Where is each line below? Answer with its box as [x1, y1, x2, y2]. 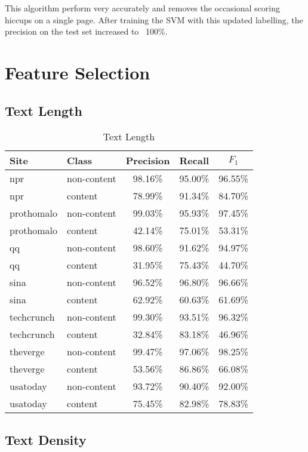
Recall [179, 153, 210, 168]
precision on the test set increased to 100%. [5, 25, 168, 38]
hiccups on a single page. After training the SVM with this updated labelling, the [5, 13, 303, 26]
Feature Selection [5, 60, 150, 84]
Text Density [5, 430, 87, 448]
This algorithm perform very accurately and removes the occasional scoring [5, 2, 281, 14]
